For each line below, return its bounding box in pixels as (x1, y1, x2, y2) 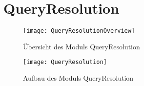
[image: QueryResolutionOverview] (23, 27, 135, 35)
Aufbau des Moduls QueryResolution (23, 73, 134, 83)
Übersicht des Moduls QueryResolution (23, 41, 140, 51)
